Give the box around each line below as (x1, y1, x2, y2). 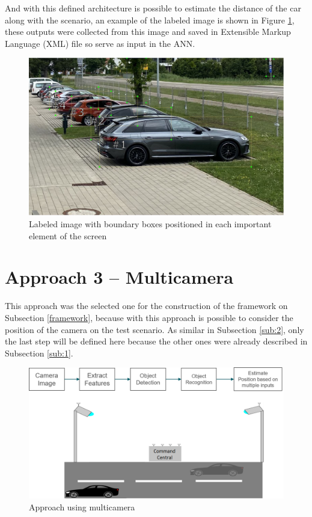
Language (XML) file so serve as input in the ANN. (5, 37, 195, 49)
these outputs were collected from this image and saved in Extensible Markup (5, 25, 291, 38)
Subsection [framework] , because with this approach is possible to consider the (5, 311, 293, 323)
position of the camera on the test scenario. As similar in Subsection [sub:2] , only (5, 323, 304, 335)
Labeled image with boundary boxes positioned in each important (29, 218, 272, 230)
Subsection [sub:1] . (5, 346, 73, 359)
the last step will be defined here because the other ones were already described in (5, 335, 308, 347)
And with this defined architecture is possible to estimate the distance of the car (5, 2, 301, 14)
